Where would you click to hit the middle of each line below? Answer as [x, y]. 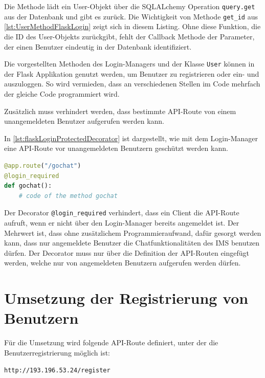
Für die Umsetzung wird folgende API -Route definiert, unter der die [111, 342]
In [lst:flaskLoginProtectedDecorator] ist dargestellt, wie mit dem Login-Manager [131, 138]
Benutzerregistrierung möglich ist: [57, 352]
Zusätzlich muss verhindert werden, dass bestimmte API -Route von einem [120, 111]
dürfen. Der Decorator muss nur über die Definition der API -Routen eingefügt [127, 252]
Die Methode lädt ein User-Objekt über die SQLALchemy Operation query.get [130, 6]
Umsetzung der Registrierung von [126, 298]
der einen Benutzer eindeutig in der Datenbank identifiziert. [98, 46]
